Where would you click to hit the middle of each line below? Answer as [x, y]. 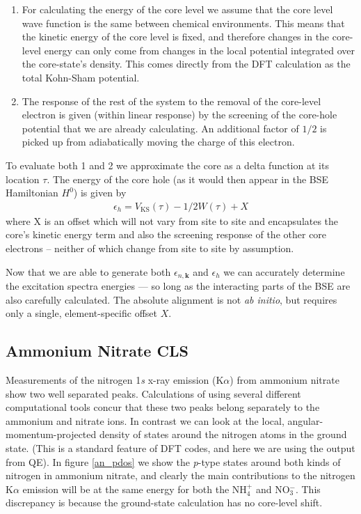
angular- [305, 420]
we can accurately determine [284, 271]
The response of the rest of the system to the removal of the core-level [171, 101]
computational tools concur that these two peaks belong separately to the [163, 407]
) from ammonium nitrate [284, 379]
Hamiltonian [32, 193]
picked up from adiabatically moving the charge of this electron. [158, 142]
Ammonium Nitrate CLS [97, 351]
